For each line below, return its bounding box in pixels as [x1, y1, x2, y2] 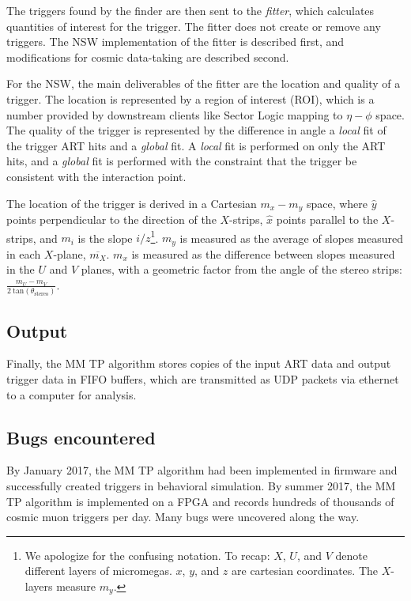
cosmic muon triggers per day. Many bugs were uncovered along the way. [6, 508, 360, 525]
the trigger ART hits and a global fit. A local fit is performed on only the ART [6, 137, 386, 153]
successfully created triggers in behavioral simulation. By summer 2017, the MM [6, 477, 396, 493]
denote [335, 546, 368, 563]
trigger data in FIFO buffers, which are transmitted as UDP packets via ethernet [6, 370, 399, 387]
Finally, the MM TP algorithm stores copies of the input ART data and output [6, 355, 391, 372]
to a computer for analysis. [6, 386, 137, 403]
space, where [306, 195, 368, 211]
